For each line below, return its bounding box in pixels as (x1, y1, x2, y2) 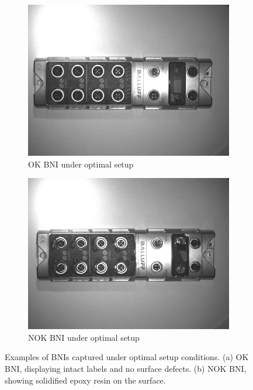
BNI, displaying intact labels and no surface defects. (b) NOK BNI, (5, 362, 247, 374)
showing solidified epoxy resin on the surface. (5, 374, 166, 386)
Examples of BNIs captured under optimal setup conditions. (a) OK (5, 351, 249, 363)
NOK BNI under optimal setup (28, 331, 140, 343)
